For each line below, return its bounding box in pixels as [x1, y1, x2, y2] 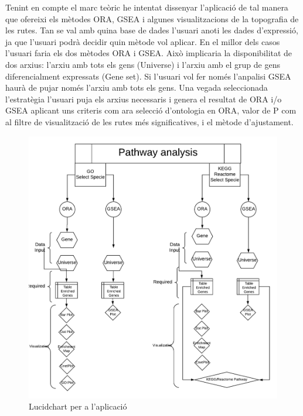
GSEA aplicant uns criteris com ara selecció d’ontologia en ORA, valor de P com [5, 104, 297, 116]
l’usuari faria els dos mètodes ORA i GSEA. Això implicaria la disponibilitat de [5, 47, 292, 59]
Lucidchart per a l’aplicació [29, 400, 127, 412]
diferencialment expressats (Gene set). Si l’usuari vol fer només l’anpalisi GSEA [5, 70, 291, 82]
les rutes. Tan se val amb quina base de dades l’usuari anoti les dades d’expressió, [5, 24, 298, 36]
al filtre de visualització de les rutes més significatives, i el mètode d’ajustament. [5, 115, 294, 128]
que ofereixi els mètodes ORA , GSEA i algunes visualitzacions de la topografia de [5, 12, 299, 25]
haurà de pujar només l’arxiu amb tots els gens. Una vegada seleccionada [5, 81, 268, 94]
